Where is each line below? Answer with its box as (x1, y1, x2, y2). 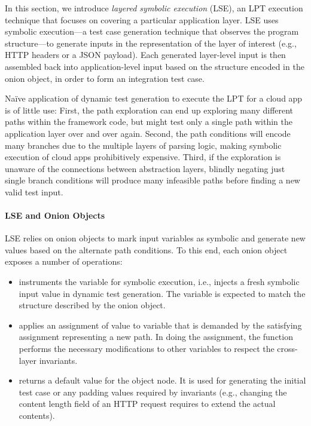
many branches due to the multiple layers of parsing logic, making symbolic (5, 139, 282, 151)
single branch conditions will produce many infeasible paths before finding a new (5, 174, 300, 186)
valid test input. (5, 185, 63, 198)
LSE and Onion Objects (5, 209, 105, 222)
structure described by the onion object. (19, 299, 166, 311)
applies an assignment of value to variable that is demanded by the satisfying (19, 318, 302, 331)
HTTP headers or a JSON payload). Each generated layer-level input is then (5, 48, 286, 61)
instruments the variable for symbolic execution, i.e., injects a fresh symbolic (19, 275, 300, 288)
